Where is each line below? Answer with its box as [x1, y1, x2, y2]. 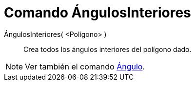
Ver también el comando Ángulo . [25, 61, 145, 71]
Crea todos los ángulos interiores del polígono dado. [23, 45, 192, 53]
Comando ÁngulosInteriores [4, 4, 191, 21]
